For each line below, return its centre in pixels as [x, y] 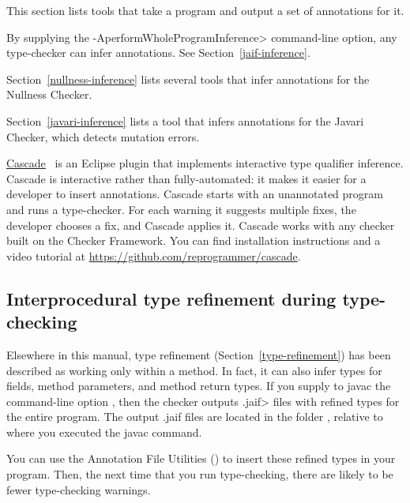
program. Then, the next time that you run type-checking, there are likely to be [200, 474]
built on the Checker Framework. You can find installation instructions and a [194, 240]
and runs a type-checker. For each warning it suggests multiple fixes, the [181, 209]
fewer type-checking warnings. [79, 489]
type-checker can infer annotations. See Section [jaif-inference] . [158, 53]
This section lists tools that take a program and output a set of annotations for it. [205, 10]
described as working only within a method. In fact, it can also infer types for [194, 370]
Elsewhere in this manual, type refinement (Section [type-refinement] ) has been [199, 354]
